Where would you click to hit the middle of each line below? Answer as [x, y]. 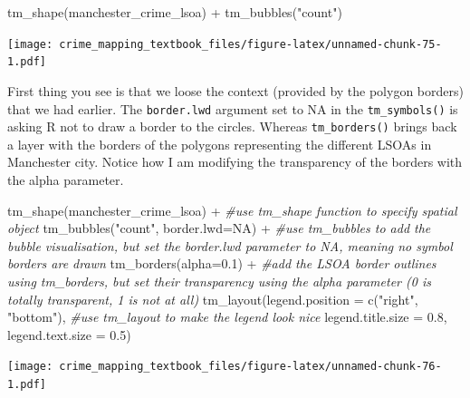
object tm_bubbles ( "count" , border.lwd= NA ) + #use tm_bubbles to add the [219, 228]
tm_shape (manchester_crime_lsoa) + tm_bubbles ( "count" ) [175, 12]
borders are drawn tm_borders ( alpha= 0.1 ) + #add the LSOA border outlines [222, 263]
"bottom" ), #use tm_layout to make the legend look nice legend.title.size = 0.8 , [227, 317]
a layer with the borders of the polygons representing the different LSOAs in [220, 144]
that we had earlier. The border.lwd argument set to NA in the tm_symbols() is [233, 108]
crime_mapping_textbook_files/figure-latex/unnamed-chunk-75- [250, 44]
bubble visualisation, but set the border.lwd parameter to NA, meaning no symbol [230, 245]
